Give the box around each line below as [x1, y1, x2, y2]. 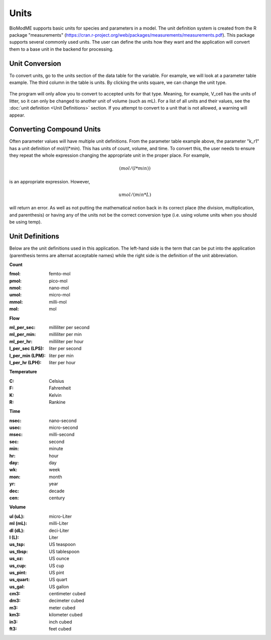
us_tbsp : [9, 548, 28, 555]
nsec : [9, 417, 22, 423]
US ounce [49, 556, 70, 562]
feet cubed [49, 626, 72, 632]
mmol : [9, 299, 23, 305]
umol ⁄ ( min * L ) [118, 192, 152, 198]
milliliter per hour [49, 338, 84, 344]
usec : [9, 424, 22, 431]
